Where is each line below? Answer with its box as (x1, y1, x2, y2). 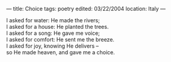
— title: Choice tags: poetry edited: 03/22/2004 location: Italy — (6, 5, 166, 12)
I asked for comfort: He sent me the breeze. (6, 36, 114, 43)
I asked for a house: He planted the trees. (6, 23, 109, 30)
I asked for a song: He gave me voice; (6, 29, 101, 37)
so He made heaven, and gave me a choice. (6, 49, 116, 56)
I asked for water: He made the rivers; (6, 17, 101, 23)
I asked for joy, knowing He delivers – (6, 42, 99, 49)
